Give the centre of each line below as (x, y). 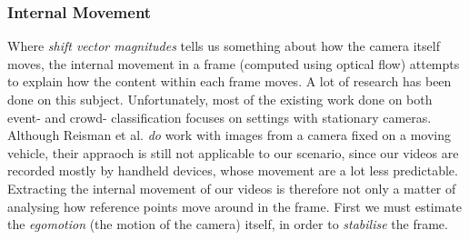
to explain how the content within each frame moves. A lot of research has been (230, 81)
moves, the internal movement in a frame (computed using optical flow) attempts (234, 63)
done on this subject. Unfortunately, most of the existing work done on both (220, 99)
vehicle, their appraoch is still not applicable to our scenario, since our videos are (233, 152)
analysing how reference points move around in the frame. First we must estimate (235, 206)
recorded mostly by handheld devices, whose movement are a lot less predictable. (233, 170)
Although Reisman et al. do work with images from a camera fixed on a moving (230, 135)
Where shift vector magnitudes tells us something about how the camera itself (224, 46)
